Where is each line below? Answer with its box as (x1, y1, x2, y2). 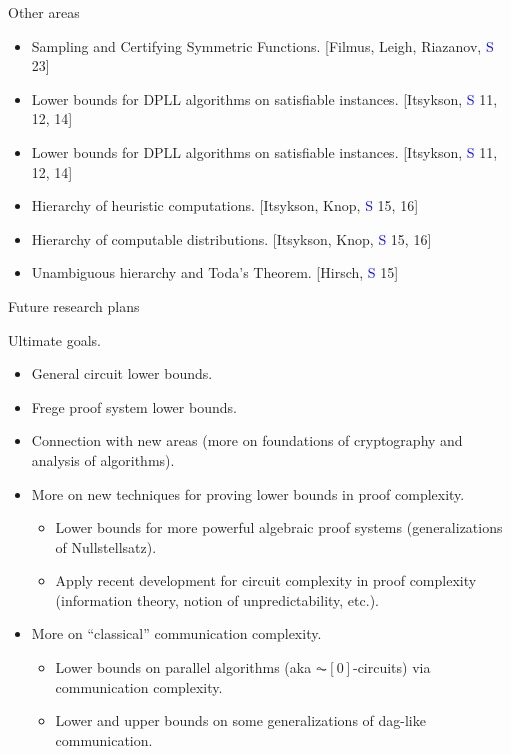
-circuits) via (352, 657, 431, 678)
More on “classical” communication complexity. (31, 623, 322, 644)
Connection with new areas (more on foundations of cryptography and (31, 430, 463, 451)
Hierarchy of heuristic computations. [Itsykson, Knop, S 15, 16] (31, 195, 419, 216)
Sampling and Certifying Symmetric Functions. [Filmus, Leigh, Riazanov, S (31, 35, 494, 56)
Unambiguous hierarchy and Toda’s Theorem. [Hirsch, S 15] (31, 262, 399, 283)
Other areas (8, 2, 80, 22)
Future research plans (8, 295, 140, 316)
